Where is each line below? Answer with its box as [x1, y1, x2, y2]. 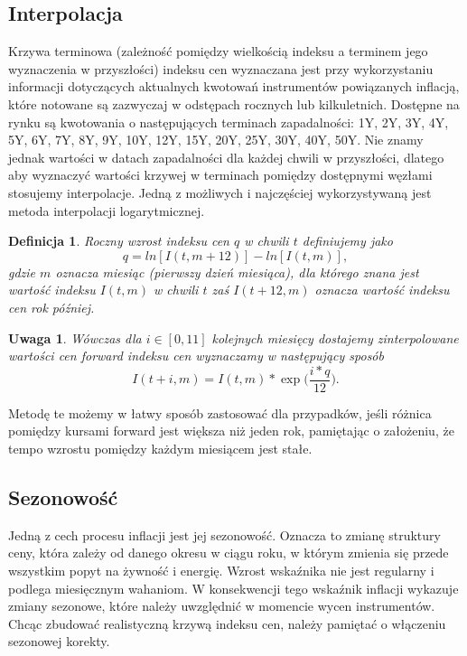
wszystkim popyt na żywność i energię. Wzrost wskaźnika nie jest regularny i [8, 560, 434, 579]
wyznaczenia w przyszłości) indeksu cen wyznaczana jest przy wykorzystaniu [8, 59, 434, 78]
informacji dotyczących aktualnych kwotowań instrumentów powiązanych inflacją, [8, 77, 460, 96]
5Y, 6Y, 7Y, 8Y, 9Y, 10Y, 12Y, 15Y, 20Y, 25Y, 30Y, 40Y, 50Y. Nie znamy [8, 130, 424, 149]
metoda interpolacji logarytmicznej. [8, 201, 205, 220]
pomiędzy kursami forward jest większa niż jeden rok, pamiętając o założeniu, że [8, 421, 454, 440]
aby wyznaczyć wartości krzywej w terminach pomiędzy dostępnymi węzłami [8, 165, 433, 184]
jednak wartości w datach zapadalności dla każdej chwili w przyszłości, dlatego [8, 147, 444, 166]
